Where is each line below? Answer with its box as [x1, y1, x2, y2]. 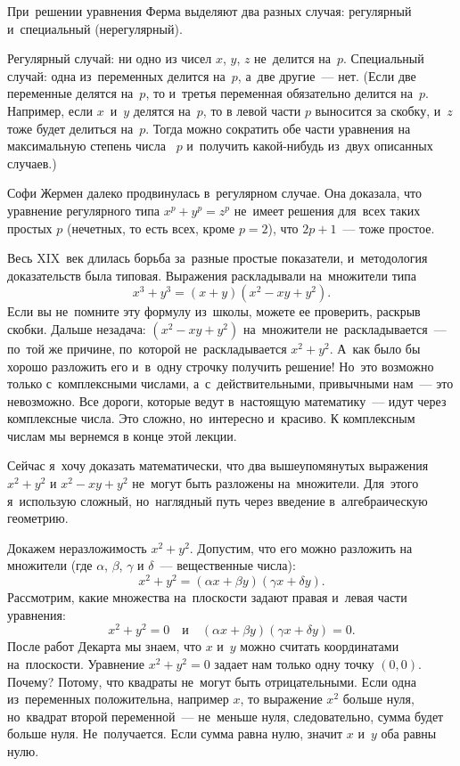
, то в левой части [202, 101, 301, 119]
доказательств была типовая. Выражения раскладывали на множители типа [7, 265, 417, 284]
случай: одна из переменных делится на [7, 66, 226, 85]
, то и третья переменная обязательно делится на [145, 84, 414, 102]
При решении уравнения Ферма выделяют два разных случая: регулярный [7, 2, 412, 20]
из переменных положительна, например [7, 689, 229, 708]
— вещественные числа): [160, 556, 296, 574]
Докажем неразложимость [7, 538, 147, 557]
